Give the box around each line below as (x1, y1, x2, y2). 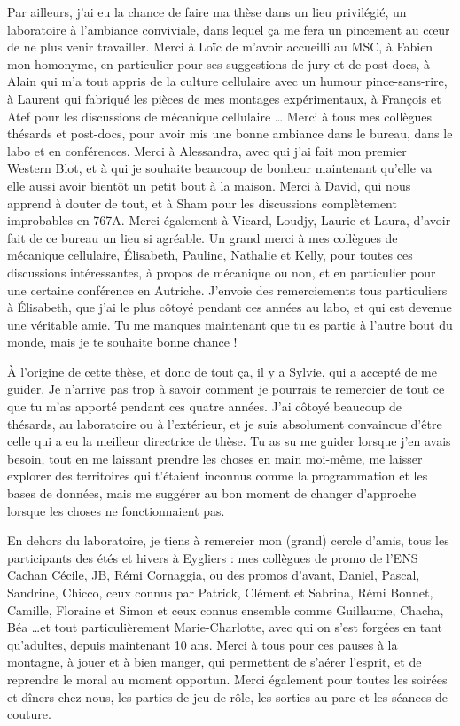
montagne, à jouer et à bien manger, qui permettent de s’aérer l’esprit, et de (7, 652, 422, 671)
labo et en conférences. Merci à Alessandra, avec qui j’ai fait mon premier (7, 141, 407, 160)
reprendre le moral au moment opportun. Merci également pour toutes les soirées (7, 669, 448, 688)
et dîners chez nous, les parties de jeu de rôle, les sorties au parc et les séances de (7, 687, 448, 706)
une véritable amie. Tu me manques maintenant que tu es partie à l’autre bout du (7, 315, 453, 333)
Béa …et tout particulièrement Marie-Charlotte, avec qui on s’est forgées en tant (7, 618, 443, 636)
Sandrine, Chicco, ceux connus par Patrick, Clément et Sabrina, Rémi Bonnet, (7, 583, 433, 601)
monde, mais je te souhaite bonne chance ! (7, 332, 238, 351)
